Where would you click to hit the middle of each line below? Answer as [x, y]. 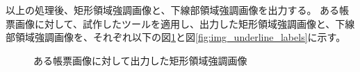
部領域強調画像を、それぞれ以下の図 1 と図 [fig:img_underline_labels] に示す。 [176, 37]
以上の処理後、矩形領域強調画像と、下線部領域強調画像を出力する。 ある [173, 10]
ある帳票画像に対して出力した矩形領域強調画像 [140, 60]
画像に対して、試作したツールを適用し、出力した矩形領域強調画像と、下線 [185, 23]
